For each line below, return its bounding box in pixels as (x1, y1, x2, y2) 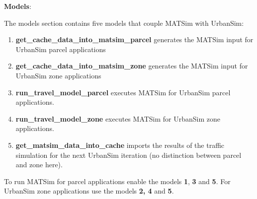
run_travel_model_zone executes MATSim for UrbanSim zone (15, 113, 221, 124)
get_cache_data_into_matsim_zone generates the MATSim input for (15, 61, 248, 71)
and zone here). (15, 159, 63, 170)
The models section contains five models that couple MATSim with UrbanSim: (4, 17, 244, 28)
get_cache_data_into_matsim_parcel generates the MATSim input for (15, 34, 254, 45)
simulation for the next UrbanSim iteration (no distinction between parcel (15, 149, 242, 160)
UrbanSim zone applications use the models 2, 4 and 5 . (4, 186, 174, 196)
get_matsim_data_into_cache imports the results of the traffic (15, 139, 225, 150)
